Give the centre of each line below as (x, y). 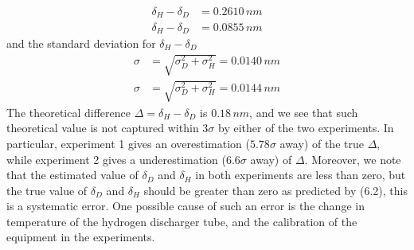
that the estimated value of (72, 175)
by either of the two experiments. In (306, 128)
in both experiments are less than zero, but (301, 175)
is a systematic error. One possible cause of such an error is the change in (186, 206)
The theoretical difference (69, 112)
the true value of (47, 190)
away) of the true (322, 143)
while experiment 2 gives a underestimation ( (116, 159)
